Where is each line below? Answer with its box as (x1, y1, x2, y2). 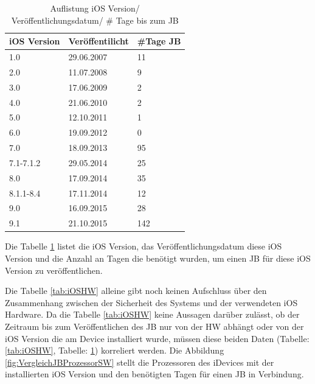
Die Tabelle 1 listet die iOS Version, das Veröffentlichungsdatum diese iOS (5, 240, 282, 253)
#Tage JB (137, 35, 181, 47)
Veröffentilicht (68, 35, 129, 47)
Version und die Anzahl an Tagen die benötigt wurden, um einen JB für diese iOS (5, 252, 311, 264)
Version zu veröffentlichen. (5, 264, 103, 276)
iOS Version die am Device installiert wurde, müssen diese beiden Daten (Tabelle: (5, 332, 310, 344)
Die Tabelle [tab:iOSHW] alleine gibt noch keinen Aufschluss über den (5, 284, 267, 297)
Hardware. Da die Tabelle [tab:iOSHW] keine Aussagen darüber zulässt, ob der (5, 308, 300, 321)
